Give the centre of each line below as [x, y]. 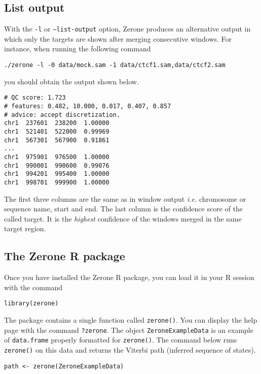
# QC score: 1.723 [35, 98]
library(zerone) [31, 304]
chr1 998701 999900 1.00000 [57, 182]
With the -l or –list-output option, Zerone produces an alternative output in [127, 29]
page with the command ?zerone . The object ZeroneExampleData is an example [129, 330]
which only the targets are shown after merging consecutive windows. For [118, 38]
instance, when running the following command [78, 49]
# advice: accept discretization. [62, 115]
